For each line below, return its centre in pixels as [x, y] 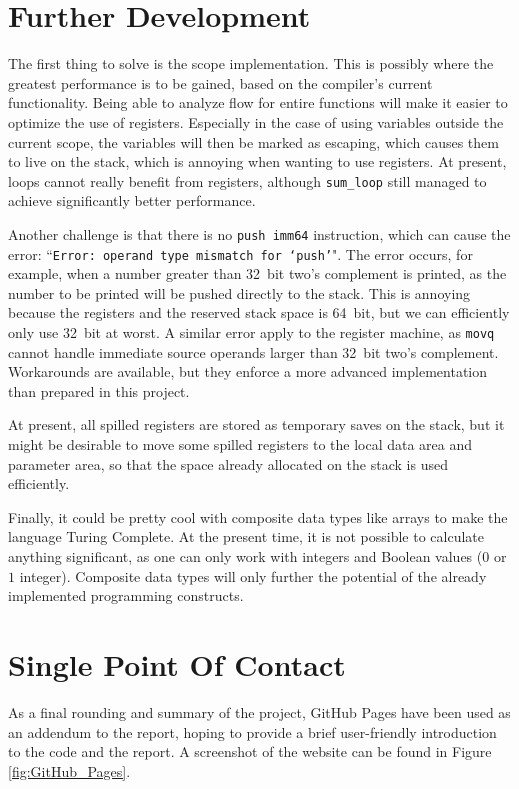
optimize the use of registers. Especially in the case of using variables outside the [256, 121]
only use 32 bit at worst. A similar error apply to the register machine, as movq [251, 332]
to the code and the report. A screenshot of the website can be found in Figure [250, 751]
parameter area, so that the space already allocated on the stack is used [228, 463]
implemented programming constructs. [126, 595]
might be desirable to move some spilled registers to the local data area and [240, 444]
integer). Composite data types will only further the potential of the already [253, 575]
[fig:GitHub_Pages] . [69, 770]
